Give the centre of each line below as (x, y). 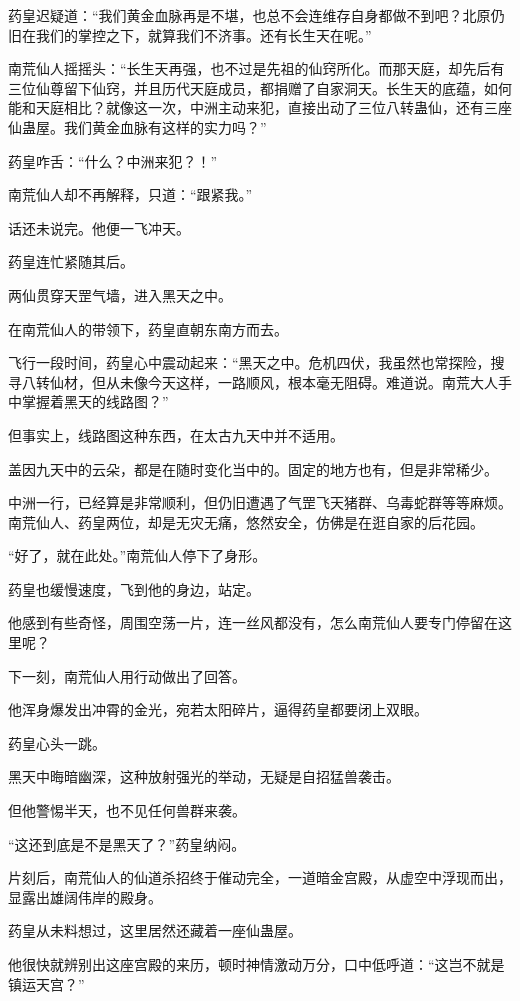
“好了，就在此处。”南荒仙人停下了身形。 (137, 555)
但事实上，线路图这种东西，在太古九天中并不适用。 (176, 434)
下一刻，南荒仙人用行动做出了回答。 (127, 675)
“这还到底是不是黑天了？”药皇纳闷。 (127, 843)
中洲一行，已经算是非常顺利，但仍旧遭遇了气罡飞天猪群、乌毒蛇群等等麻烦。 (260, 502)
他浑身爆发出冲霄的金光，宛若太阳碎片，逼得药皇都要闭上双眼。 (218, 709)
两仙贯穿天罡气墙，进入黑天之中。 (120, 294)
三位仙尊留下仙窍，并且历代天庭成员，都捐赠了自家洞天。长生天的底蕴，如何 (260, 87)
